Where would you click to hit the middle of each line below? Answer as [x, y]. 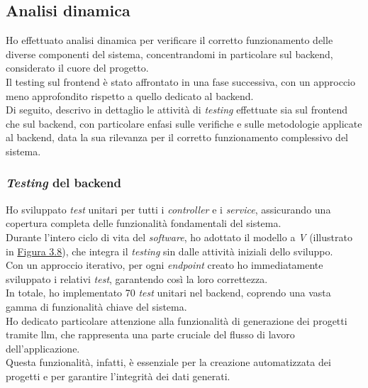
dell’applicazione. [43, 348]
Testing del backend [63, 183]
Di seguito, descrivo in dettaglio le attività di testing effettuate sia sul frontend [177, 110]
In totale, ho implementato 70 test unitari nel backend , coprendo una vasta [168, 293]
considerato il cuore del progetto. [77, 68]
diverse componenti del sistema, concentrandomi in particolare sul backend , [169, 54]
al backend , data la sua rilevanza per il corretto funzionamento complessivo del [177, 137]
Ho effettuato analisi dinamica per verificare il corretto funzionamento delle [169, 40]
